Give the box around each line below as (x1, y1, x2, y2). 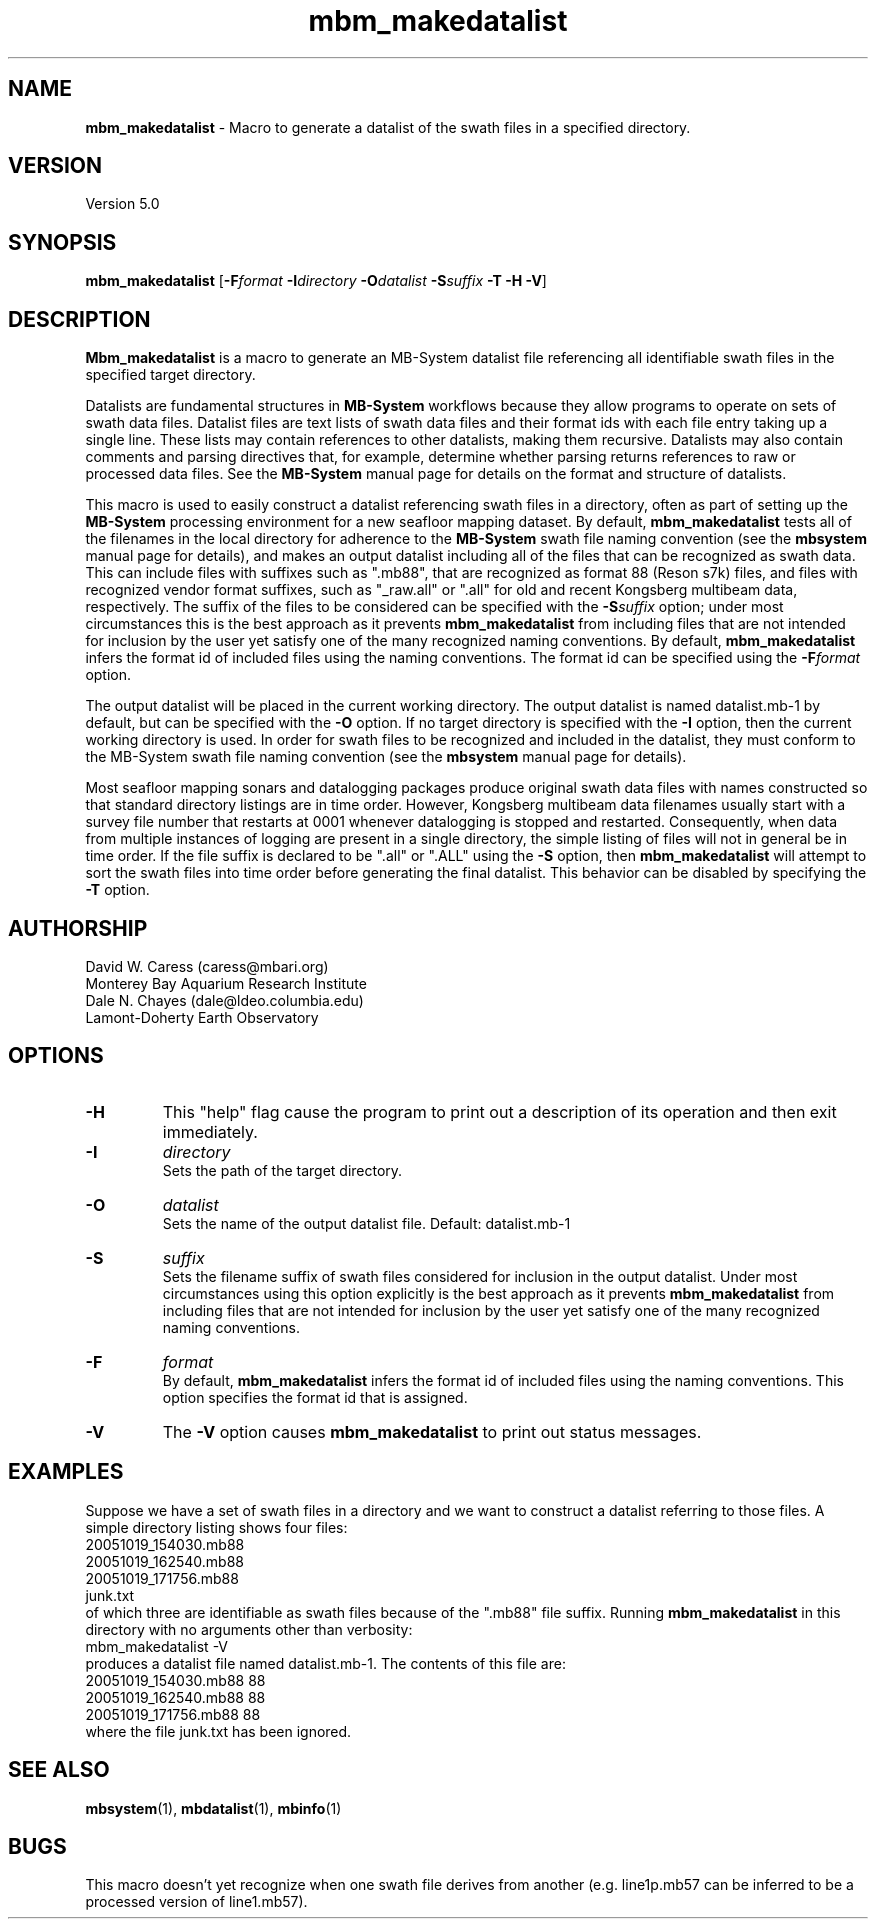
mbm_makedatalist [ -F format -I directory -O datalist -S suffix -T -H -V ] (85, 272, 547, 290)
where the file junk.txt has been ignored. (85, 1722, 352, 1740)
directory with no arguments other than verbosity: (85, 1620, 413, 1638)
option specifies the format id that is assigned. (162, 1388, 468, 1406)
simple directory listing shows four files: (85, 1518, 348, 1536)
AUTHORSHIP (8, 915, 148, 941)
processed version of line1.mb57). (85, 1893, 308, 1911)
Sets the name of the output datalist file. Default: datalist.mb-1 (162, 1214, 571, 1232)
